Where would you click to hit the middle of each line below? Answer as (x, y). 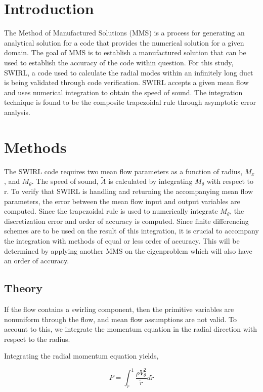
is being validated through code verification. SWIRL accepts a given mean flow (126, 82)
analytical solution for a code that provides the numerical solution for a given (124, 42)
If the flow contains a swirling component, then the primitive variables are (119, 309)
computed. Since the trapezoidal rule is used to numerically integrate (111, 211)
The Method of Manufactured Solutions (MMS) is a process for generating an (124, 33)
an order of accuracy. (37, 261)
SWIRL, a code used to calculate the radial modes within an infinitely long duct (129, 72)
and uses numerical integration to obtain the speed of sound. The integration (123, 92)
